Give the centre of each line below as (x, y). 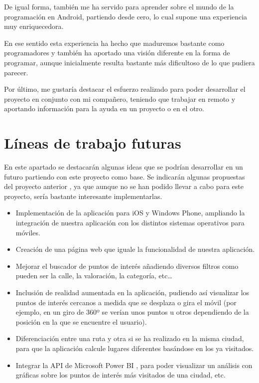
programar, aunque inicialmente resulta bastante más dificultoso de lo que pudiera (129, 62)
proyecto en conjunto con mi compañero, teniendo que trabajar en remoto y (120, 98)
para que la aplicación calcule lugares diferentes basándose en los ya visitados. (135, 348)
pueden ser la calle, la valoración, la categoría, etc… (94, 276)
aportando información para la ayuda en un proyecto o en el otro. (104, 108)
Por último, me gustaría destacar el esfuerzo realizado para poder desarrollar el (125, 89)
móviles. (28, 232)
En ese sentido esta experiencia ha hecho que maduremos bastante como (114, 43)
